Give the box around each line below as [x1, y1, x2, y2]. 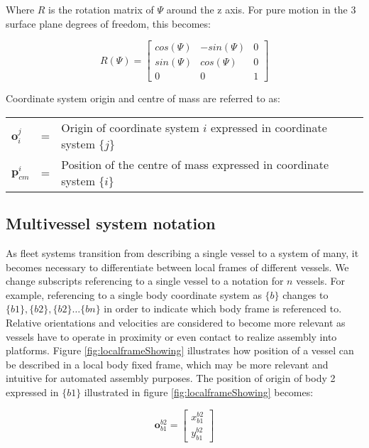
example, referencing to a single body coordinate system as [6, 287, 262, 302]
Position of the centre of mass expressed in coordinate [61, 155, 329, 173]
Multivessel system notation [6, 212, 216, 234]
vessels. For [296, 273, 346, 288]
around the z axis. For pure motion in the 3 [166, 2, 356, 16]
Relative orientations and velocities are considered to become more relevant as [6, 315, 346, 330]
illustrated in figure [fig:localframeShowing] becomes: [84, 385, 314, 400]
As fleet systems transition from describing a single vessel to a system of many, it [6, 246, 359, 261]
